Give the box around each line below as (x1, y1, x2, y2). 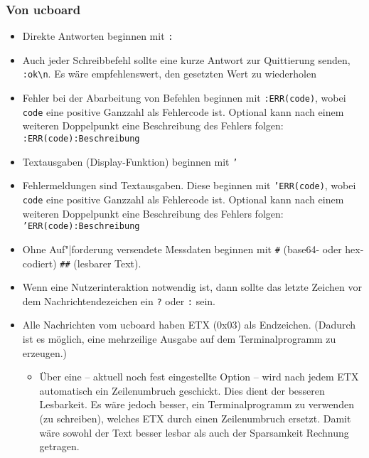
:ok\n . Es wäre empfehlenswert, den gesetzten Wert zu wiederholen (22, 66, 316, 81)
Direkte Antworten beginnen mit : (22, 28, 173, 43)
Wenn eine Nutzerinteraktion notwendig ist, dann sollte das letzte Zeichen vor (22, 279, 362, 294)
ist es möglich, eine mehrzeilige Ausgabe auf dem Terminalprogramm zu (22, 331, 336, 346)
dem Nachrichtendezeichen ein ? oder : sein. (22, 293, 215, 308)
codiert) (22, 255, 57, 270)
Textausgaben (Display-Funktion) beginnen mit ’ (22, 154, 238, 169)
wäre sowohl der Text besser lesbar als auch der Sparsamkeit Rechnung (39, 425, 349, 440)
